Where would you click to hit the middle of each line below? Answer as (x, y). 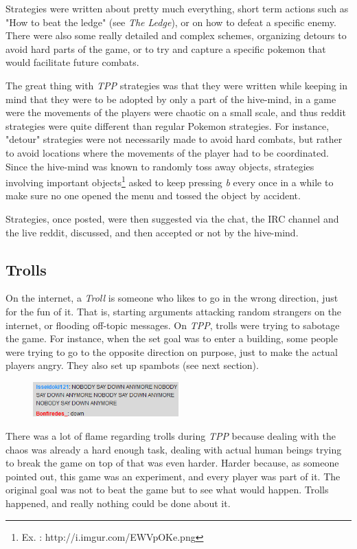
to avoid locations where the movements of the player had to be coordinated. (167, 152)
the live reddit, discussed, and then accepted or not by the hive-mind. (152, 232)
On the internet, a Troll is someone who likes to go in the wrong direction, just (172, 298)
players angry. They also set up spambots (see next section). (132, 365)
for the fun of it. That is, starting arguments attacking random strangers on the (174, 311)
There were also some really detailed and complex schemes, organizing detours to (176, 35)
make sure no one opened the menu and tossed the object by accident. (153, 195)
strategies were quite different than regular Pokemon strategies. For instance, (168, 125)
